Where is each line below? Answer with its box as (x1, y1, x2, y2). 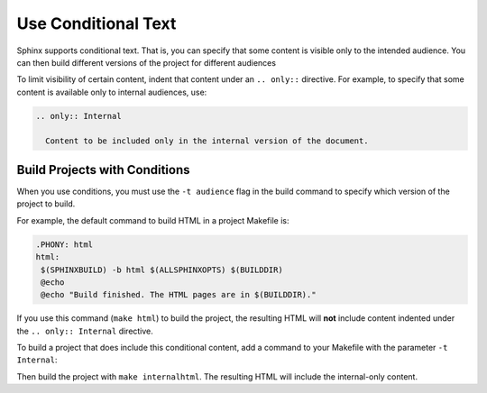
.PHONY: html (35, 239, 94, 250)
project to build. (16, 198, 76, 209)
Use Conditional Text (16, 14, 177, 33)
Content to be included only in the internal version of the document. (45, 136, 369, 146)
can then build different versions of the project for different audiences (16, 57, 277, 68)
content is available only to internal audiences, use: (16, 87, 207, 97)
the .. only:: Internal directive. (16, 325, 153, 336)
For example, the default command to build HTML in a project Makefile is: (16, 215, 289, 225)
